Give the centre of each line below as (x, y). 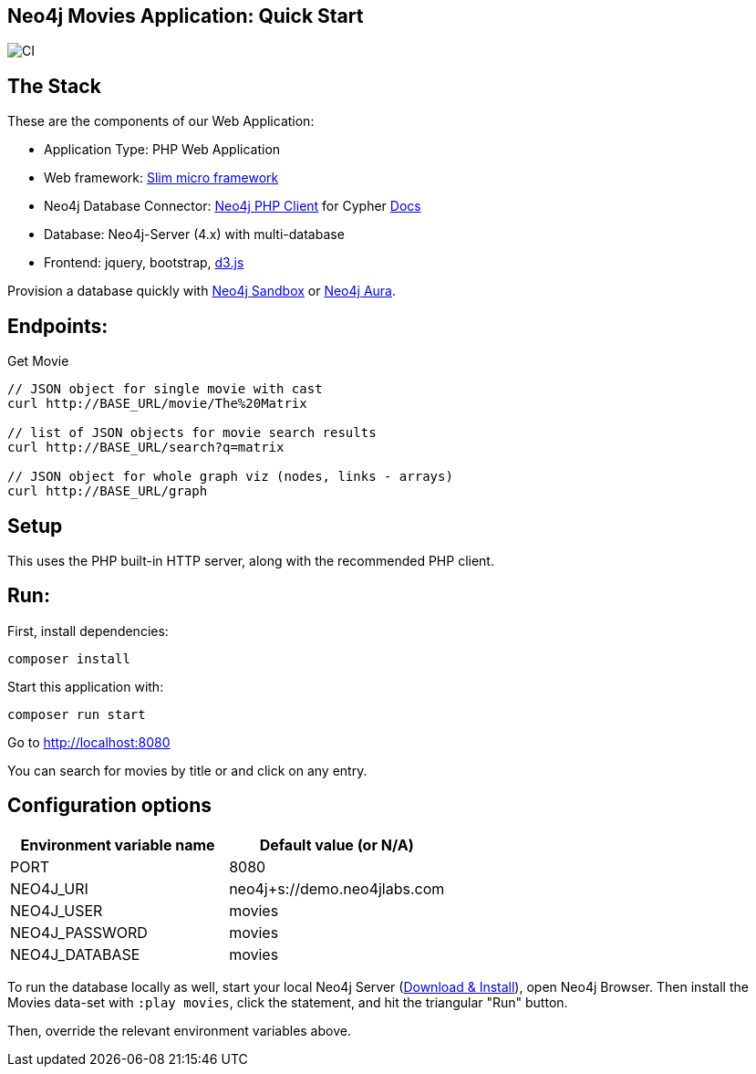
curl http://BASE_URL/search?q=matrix (146, 448)
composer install (69, 658)
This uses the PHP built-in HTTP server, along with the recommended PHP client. (251, 560)
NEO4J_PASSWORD (79, 932)
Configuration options (110, 806)
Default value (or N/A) (337, 845)
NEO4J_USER (57, 910)
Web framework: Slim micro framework (161, 178)
